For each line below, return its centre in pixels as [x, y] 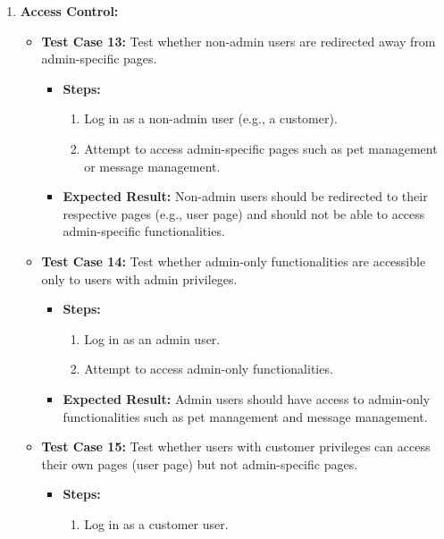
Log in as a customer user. [156, 523]
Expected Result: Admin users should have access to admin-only [247, 398]
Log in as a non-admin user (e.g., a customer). [211, 118]
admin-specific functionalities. [144, 231]
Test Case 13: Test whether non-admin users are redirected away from [239, 41]
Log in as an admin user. [152, 338]
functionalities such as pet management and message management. [245, 416]
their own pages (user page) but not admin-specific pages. [200, 463]
